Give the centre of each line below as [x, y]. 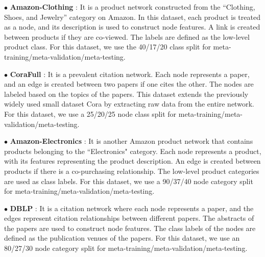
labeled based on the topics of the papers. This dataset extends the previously [126, 94]
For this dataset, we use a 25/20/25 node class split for [90, 113]
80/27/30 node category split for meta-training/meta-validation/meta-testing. [126, 248]
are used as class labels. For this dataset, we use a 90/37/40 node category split [129, 181]
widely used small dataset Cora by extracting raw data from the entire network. [129, 104]
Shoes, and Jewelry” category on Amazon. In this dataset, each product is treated [132, 17]
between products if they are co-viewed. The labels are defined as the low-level [127, 36]
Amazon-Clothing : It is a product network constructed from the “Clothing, [132, 7]
